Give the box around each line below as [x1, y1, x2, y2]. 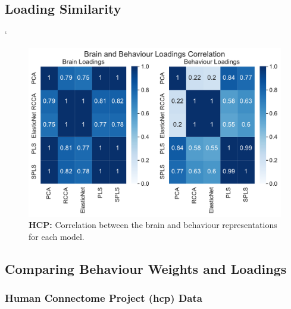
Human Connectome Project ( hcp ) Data [5, 291, 202, 305]
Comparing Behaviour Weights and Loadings [5, 259, 287, 277]
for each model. [29, 230, 85, 242]
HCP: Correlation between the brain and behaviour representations [29, 219, 277, 231]
